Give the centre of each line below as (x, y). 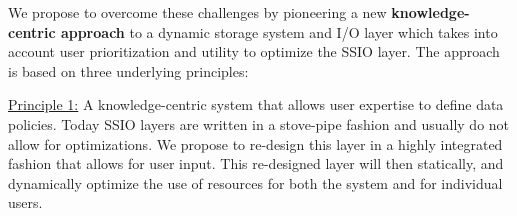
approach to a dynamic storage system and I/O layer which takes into (279, 31)
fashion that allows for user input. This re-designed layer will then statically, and (256, 163)
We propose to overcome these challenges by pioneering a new (197, 12)
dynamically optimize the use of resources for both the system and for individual (255, 182)
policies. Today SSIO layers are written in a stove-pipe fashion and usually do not (259, 123)
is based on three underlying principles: (128, 70)
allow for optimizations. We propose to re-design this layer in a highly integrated (255, 143)
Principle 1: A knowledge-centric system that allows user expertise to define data (256, 104)
